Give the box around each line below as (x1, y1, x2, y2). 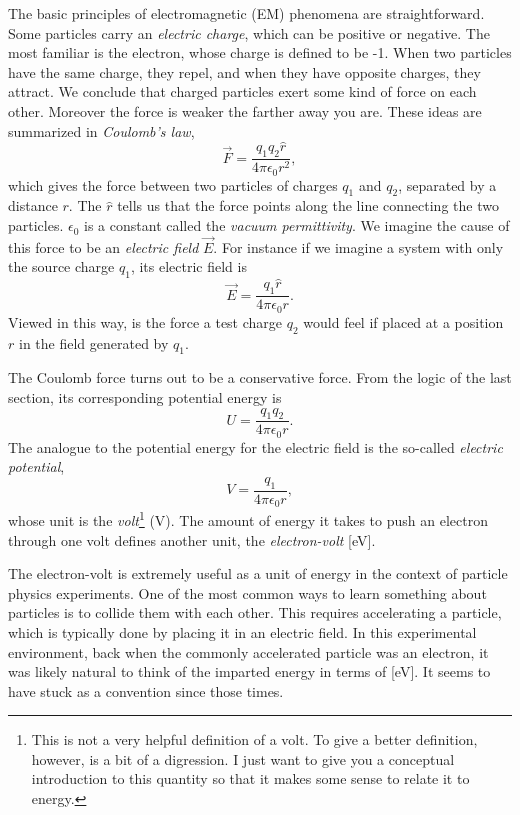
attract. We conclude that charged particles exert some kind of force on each (8, 81, 477, 102)
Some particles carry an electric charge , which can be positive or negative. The (8, 22, 490, 43)
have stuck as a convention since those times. (8, 680, 284, 701)
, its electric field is (130, 256, 247, 277)
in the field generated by (18, 332, 169, 353)
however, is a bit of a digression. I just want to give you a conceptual (31, 748, 455, 769)
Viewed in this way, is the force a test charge (8, 311, 283, 332)
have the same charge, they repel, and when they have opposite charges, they (8, 61, 481, 82)
